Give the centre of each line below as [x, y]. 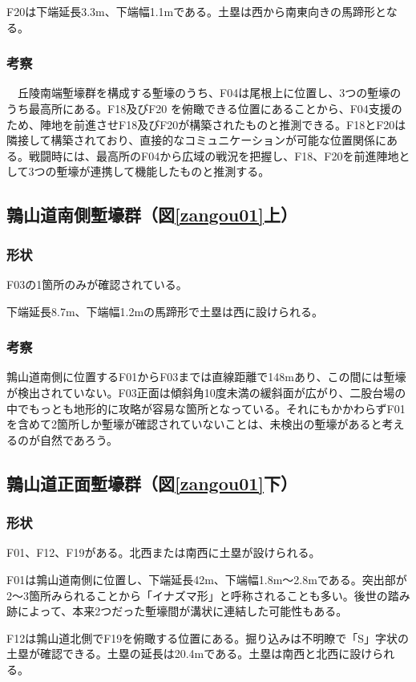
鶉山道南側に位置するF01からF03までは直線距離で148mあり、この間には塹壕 [206, 377]
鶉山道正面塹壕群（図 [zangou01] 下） [152, 483]
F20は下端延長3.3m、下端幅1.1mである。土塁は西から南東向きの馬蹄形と [196, 11]
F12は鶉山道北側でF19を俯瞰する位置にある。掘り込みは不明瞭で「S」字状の [208, 637]
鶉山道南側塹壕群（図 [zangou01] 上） [152, 215]
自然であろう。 [79, 439]
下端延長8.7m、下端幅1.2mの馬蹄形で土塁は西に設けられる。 [165, 311]
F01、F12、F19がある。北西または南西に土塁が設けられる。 [164, 552]
